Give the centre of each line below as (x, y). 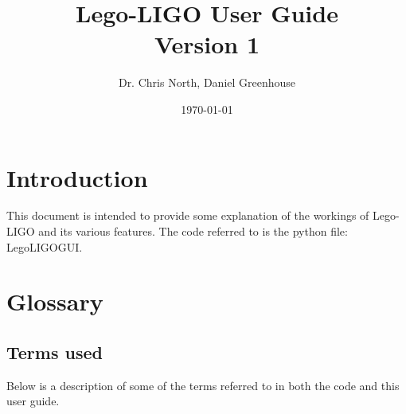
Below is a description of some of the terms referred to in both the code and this (203, 385)
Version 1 (207, 44)
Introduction (77, 177)
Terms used (55, 352)
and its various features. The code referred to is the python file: (193, 231)
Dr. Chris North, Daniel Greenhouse (207, 82)
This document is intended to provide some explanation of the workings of (188, 215)
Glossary (55, 301)
